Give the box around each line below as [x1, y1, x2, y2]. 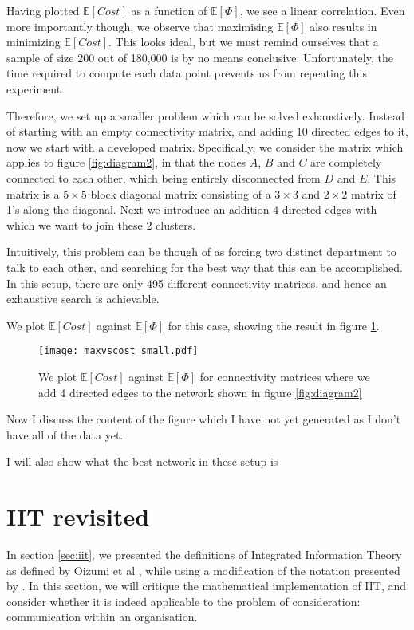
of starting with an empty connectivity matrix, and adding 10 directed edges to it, [6, 123, 408, 140]
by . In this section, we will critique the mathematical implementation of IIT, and [6, 577, 407, 594]
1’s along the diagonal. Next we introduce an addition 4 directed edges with [6, 201, 377, 218]
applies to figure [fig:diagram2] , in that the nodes [6, 154, 246, 171]
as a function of [131, 2, 207, 18]
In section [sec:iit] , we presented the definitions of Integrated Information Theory [6, 546, 402, 563]
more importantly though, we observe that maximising [6, 18, 274, 34]
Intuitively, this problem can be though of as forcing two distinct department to [6, 243, 396, 260]
